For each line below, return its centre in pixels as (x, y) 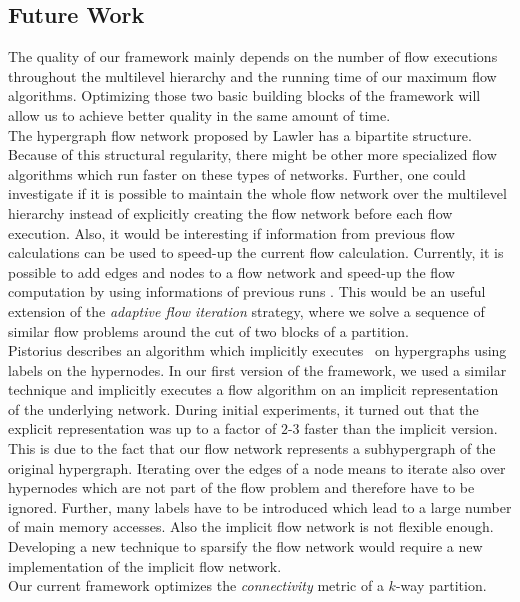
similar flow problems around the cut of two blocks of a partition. (208, 330)
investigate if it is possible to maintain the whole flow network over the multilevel (257, 193)
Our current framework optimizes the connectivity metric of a (196, 585)
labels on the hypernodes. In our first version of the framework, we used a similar (257, 369)
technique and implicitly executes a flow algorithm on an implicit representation (253, 389)
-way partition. (441, 585)
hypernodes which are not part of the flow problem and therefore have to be (241, 487)
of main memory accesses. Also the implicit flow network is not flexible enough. (251, 526)
